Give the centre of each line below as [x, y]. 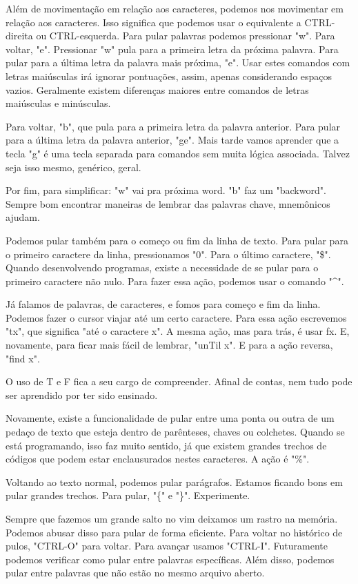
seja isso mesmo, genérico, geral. [73, 167]
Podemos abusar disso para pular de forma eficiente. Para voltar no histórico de [174, 532]
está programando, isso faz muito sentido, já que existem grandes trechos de [166, 445]
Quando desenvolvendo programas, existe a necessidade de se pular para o [162, 267]
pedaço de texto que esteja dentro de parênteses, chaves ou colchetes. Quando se [175, 432]
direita [19, 36]
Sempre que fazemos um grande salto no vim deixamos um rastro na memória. [172, 518]
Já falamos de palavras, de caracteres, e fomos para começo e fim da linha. [163, 304]
